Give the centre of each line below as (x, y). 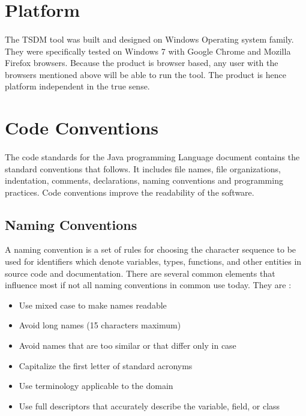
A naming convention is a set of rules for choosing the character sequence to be (151, 249)
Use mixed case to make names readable (93, 305)
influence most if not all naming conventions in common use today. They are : (148, 285)
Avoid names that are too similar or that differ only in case (127, 345)
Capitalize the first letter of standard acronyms (106, 365)
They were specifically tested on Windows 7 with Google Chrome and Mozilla (148, 51)
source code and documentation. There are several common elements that (140, 273)
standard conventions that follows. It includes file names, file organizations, (143, 168)
